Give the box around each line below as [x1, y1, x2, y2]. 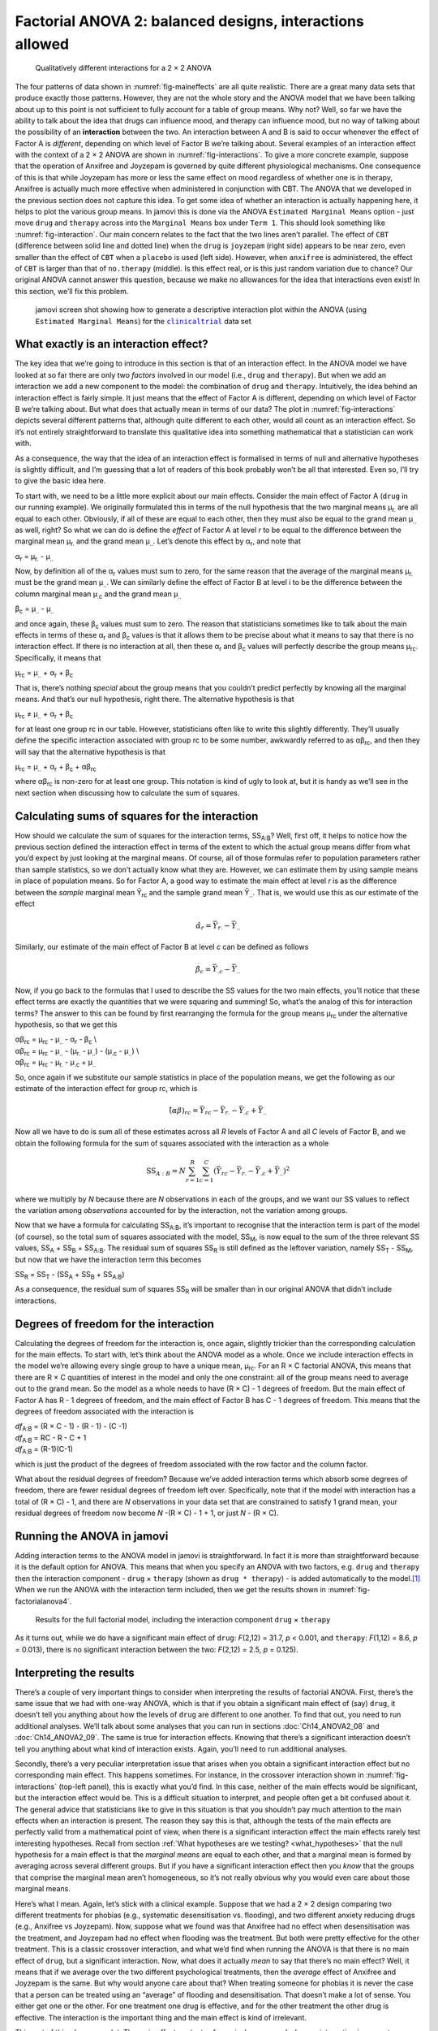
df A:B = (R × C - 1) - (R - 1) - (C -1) [15, 1422, 127, 1433]
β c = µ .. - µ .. [15, 604, 54, 616]
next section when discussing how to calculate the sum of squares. [15, 788, 240, 798]
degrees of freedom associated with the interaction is [15, 1406, 194, 1416]
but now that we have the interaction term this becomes [15, 1254, 202, 1264]
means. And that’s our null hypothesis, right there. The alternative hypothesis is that [15, 695, 295, 704]
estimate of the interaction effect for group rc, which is [15, 1083, 198, 1093]
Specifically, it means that [15, 652, 101, 662]
